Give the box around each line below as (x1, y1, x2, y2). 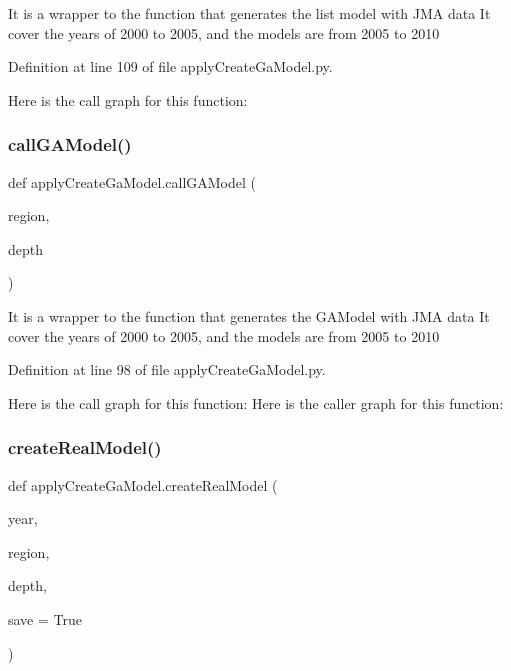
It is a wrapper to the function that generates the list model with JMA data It (8, 3, 491, 23)
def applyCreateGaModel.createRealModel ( (8, 474, 278, 495)
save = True (8, 608, 82, 629)
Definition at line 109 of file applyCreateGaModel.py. (8, 56, 333, 77)
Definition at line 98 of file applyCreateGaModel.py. (8, 359, 326, 380)
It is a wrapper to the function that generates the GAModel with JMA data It (8, 305, 490, 326)
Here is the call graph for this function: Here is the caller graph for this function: (8, 392, 504, 413)
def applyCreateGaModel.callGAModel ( (8, 171, 256, 192)
